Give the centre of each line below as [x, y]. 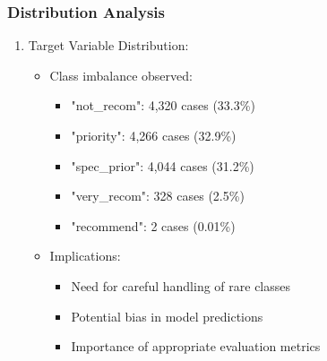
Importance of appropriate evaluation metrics [196, 346]
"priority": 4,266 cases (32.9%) [154, 135]
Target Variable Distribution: [108, 45]
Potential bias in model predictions [167, 316]
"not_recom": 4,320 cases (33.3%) [163, 105]
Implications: [85, 256]
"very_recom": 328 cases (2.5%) [158, 196]
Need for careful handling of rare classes [181, 285]
